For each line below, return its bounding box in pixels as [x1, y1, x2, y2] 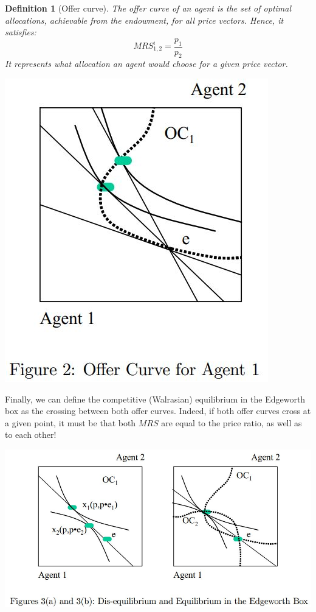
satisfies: [5, 26, 36, 38]
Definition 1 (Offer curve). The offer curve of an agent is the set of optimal [5, 2, 292, 14]
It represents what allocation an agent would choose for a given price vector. [5, 57, 288, 70]
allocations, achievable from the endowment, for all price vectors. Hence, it [5, 13, 284, 26]
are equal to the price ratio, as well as [161, 416, 302, 429]
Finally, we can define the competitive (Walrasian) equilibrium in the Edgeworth [5, 392, 306, 405]
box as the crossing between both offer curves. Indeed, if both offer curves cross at [5, 404, 311, 417]
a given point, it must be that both [5, 416, 136, 429]
